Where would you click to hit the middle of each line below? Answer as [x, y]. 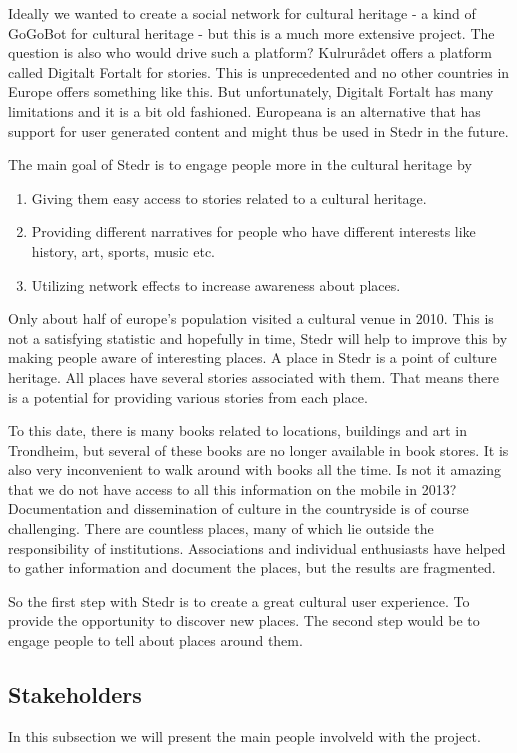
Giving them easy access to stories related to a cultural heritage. [229, 197]
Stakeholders [75, 694]
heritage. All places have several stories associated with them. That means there [254, 376]
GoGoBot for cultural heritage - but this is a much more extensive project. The [251, 32]
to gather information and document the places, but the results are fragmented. [252, 567]
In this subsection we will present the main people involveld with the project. [244, 735]
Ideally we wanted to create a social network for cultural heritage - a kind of [242, 13]
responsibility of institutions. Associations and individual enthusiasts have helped [257, 547]
